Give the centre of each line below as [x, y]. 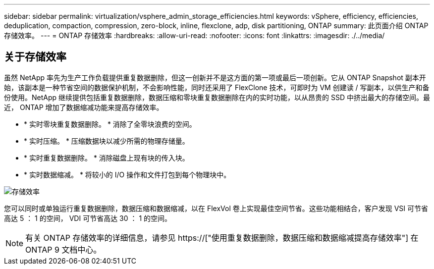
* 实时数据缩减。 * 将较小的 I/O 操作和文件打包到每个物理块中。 [127, 174]
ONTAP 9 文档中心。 [63, 249]
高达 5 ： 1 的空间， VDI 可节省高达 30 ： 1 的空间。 [88, 218]
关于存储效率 [35, 57]
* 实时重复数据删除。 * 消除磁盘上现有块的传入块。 [107, 158]
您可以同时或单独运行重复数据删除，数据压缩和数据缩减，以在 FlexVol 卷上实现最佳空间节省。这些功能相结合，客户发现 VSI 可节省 [216, 208]
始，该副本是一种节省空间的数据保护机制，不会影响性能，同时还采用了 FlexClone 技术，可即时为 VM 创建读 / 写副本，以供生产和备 [217, 87]
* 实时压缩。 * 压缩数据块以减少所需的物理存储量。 [107, 141]
